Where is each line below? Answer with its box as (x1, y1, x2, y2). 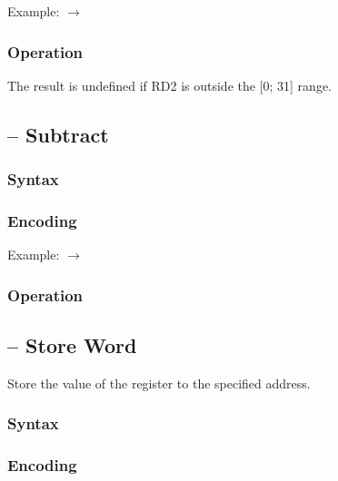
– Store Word (7, 331, 137, 359)
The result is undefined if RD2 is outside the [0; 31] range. (7, 75, 332, 94)
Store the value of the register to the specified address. (7, 373, 311, 392)
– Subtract (7, 120, 109, 148)
